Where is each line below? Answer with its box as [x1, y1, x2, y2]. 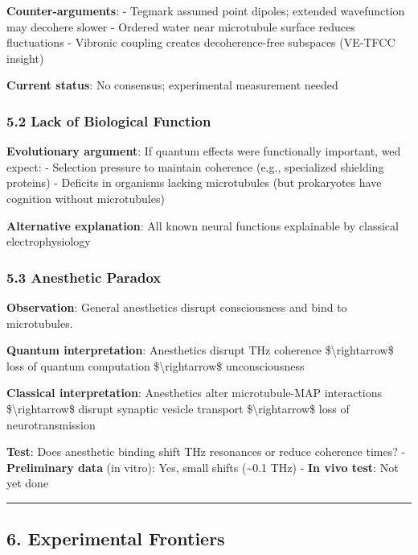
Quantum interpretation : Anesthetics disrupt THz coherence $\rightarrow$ [6, 342, 394, 358]
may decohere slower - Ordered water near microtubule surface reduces [6, 18, 355, 35]
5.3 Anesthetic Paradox [6, 267, 162, 287]
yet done [6, 474, 49, 491]
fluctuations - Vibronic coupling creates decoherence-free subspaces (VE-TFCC [6, 34, 395, 51]
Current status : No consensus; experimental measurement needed [6, 77, 338, 93]
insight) [6, 49, 44, 66]
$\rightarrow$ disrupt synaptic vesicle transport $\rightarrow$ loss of [6, 400, 350, 416]
